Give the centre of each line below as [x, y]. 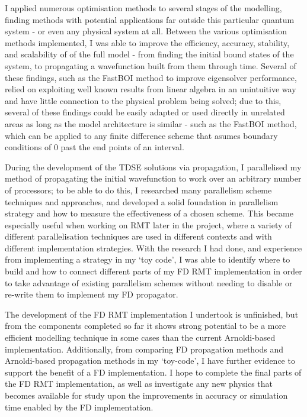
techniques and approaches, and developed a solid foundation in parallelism [142, 201]
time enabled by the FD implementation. [79, 407]
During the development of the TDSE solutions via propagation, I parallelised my [153, 167]
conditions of [28, 147]
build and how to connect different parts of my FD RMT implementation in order [153, 271]
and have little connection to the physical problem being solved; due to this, [143, 100]
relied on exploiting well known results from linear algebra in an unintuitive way [151, 89]
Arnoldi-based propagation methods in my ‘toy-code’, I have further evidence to [150, 361]
